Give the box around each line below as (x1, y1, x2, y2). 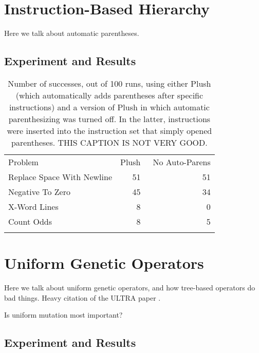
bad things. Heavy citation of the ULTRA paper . (4, 292, 161, 303)
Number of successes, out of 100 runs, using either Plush (8, 77, 211, 89)
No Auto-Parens (153, 155, 211, 168)
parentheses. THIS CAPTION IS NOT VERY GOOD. (11, 136, 208, 148)
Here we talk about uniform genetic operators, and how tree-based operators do (4, 282, 255, 293)
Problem (8, 155, 39, 168)
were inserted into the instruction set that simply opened (7, 124, 212, 136)
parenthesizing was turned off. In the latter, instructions (8, 112, 211, 125)
